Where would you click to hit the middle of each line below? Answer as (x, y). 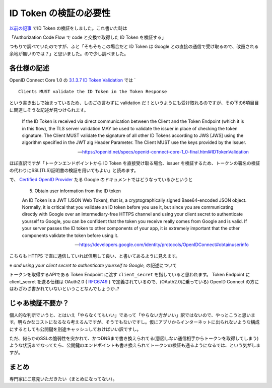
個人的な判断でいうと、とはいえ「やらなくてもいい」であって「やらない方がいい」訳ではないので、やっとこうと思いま (132, 315)
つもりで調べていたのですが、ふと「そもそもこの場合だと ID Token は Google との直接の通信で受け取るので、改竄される (134, 47)
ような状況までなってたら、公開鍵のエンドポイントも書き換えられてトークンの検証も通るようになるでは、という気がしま (135, 345)
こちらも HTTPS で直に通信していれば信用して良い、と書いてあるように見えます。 (95, 256)
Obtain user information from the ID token (78, 191)
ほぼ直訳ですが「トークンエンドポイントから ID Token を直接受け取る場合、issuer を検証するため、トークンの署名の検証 (135, 163)
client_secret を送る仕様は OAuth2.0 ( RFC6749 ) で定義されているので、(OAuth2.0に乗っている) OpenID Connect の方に (134, 281)
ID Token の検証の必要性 (60, 13)
